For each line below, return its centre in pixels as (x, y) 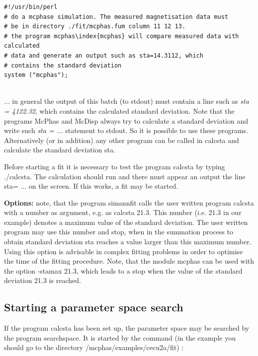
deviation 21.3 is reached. (43, 280)
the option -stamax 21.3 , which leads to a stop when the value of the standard (123, 270)
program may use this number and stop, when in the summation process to (119, 232)
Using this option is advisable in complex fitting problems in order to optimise (124, 251)
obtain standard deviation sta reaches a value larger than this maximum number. (128, 242)
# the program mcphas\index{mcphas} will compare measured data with (122, 36)
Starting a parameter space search (94, 307)
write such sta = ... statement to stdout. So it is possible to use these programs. (126, 130)
